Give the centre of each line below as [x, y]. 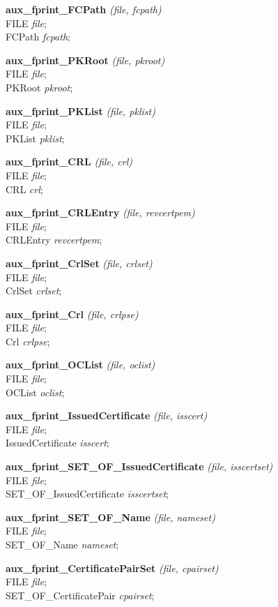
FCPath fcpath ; [38, 37]
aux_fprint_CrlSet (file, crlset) [79, 263]
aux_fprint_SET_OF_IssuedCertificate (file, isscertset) [139, 466]
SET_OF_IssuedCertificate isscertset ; [87, 494]
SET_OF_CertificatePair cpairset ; [80, 595]
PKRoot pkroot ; [39, 87]
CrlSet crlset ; [34, 291]
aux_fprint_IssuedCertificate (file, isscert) [107, 415]
